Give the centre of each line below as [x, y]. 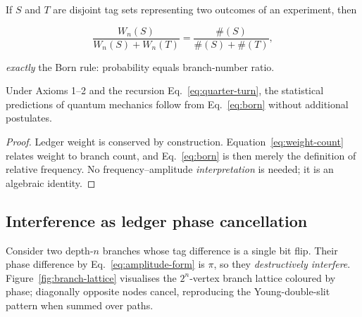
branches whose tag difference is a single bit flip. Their [220, 250]
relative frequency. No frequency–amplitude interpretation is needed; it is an [170, 169]
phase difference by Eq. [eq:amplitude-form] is [105, 264]
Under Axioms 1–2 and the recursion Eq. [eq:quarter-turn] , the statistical [165, 90]
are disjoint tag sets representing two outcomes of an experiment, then [205, 9]
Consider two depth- [50, 250]
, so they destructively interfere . [282, 264]
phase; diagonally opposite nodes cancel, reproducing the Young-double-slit [168, 291]
